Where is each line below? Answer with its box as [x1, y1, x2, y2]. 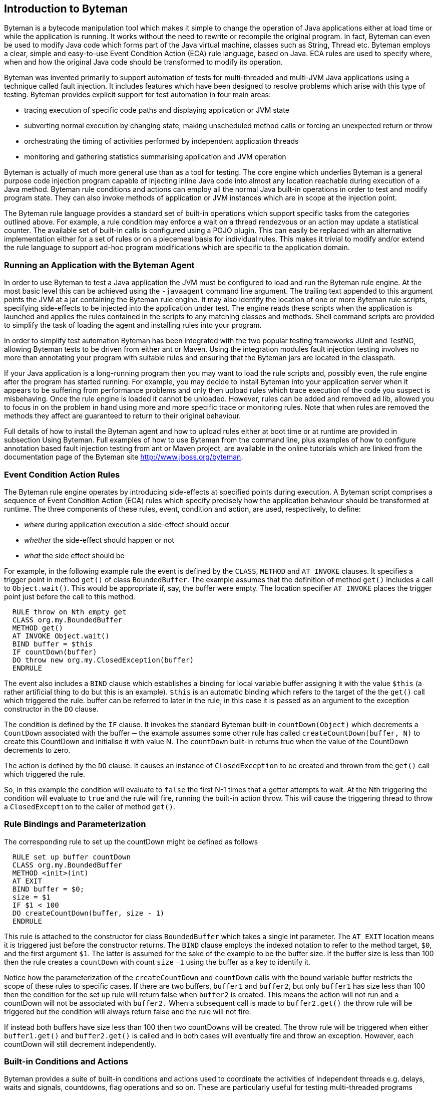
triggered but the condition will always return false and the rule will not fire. [4, 1007, 251, 1016]
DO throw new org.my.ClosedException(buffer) [12, 655, 194, 664]
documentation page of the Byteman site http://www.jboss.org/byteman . [4, 453, 243, 462]
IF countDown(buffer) [12, 647, 97, 656]
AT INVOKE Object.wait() [12, 631, 110, 640]
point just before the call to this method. [4, 592, 136, 601]
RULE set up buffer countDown [12, 852, 131, 861]
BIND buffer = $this [12, 639, 93, 648]
